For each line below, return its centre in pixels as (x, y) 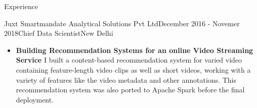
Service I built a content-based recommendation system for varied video (129, 60)
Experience (21, 6)
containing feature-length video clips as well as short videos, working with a (133, 69)
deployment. (35, 99)
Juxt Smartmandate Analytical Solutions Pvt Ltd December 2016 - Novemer (122, 23)
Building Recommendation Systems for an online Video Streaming (135, 50)
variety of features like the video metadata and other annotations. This (126, 79)
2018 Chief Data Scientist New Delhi (59, 33)
